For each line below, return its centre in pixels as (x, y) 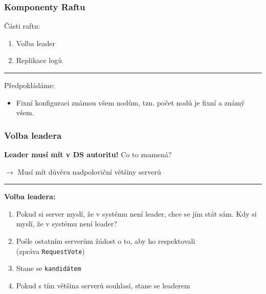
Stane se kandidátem (49, 268)
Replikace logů (39, 60)
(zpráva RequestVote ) (50, 251)
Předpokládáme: (30, 85)
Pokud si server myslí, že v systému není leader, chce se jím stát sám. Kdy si (136, 213)
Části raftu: (22, 26)
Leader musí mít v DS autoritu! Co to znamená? (88, 154)
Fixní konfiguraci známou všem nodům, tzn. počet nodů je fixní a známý (130, 102)
